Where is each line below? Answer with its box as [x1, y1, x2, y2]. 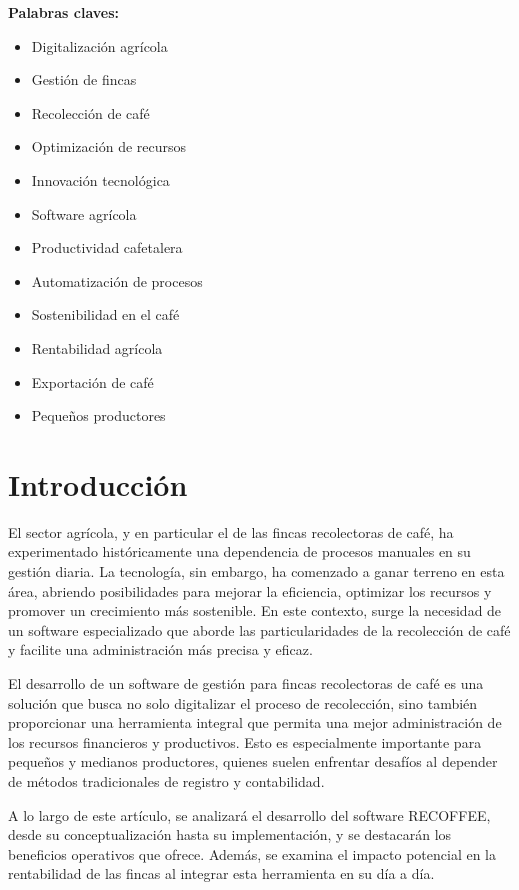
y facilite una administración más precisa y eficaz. [8, 639, 313, 660]
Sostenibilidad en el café [31, 304, 180, 325]
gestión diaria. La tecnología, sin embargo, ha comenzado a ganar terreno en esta [8, 561, 505, 582]
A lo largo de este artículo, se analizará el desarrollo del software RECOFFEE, [8, 804, 491, 825]
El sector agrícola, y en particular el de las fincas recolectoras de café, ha [8, 521, 454, 542]
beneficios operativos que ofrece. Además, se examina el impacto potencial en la [8, 843, 496, 864]
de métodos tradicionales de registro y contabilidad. [8, 770, 325, 791]
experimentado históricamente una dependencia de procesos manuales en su [8, 541, 471, 562]
